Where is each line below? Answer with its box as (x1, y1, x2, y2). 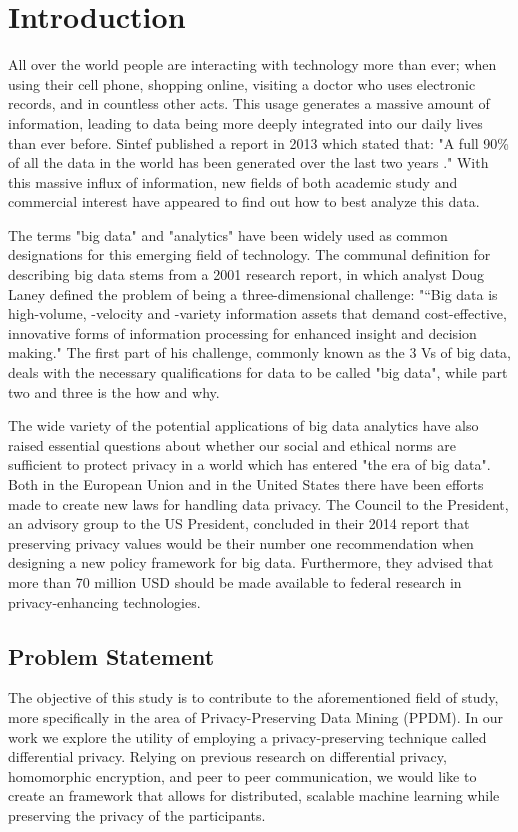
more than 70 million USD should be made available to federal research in (8, 571, 462, 592)
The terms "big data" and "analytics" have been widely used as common (8, 224, 448, 245)
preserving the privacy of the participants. (8, 804, 266, 825)
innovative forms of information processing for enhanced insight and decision (8, 322, 477, 343)
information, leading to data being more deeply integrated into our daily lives (8, 112, 483, 133)
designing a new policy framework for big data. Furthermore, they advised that (8, 552, 494, 573)
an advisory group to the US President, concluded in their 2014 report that (8, 513, 470, 534)
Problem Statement (8, 640, 215, 671)
